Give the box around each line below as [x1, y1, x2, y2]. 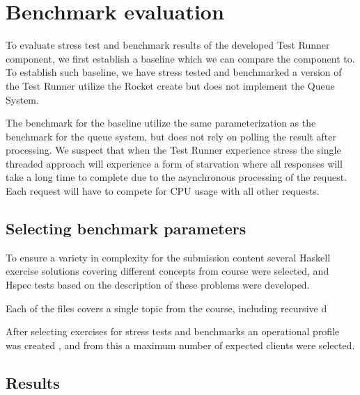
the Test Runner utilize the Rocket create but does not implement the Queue [6, 78, 335, 92]
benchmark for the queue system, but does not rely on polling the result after [6, 129, 336, 143]
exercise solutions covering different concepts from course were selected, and [6, 264, 329, 278]
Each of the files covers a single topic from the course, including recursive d [6, 300, 327, 315]
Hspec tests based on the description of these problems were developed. [6, 277, 310, 292]
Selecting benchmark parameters [6, 218, 246, 239]
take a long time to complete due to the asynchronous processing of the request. [6, 170, 347, 184]
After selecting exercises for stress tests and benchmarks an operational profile [6, 324, 340, 339]
